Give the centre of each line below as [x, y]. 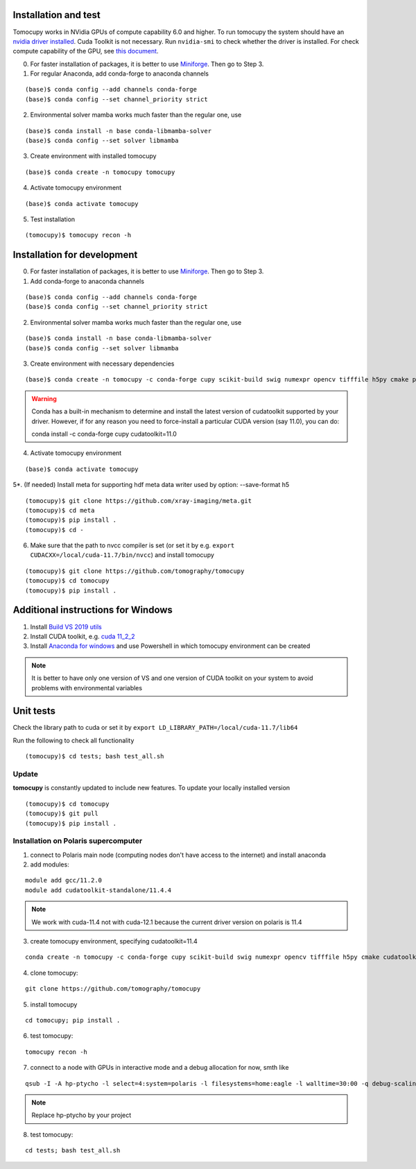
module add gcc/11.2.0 [64, 880]
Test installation [53, 219]
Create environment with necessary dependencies [102, 364]
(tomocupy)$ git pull [62, 814]
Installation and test [57, 15]
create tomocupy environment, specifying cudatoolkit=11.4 [114, 941]
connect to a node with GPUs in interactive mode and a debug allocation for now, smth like [159, 1068]
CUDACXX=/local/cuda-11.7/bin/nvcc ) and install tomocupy [122, 555]
